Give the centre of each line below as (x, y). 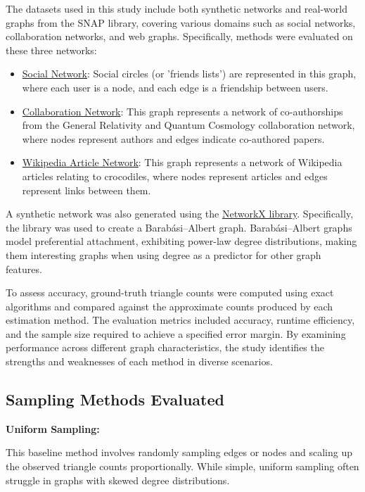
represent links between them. (87, 190)
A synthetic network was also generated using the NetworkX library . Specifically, (180, 214)
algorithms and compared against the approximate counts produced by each (169, 306)
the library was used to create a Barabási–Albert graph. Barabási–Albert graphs (179, 227)
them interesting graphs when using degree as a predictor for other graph (164, 254)
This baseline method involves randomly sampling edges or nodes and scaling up (179, 452)
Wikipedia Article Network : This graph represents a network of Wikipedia (182, 162)
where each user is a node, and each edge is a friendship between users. (175, 87)
